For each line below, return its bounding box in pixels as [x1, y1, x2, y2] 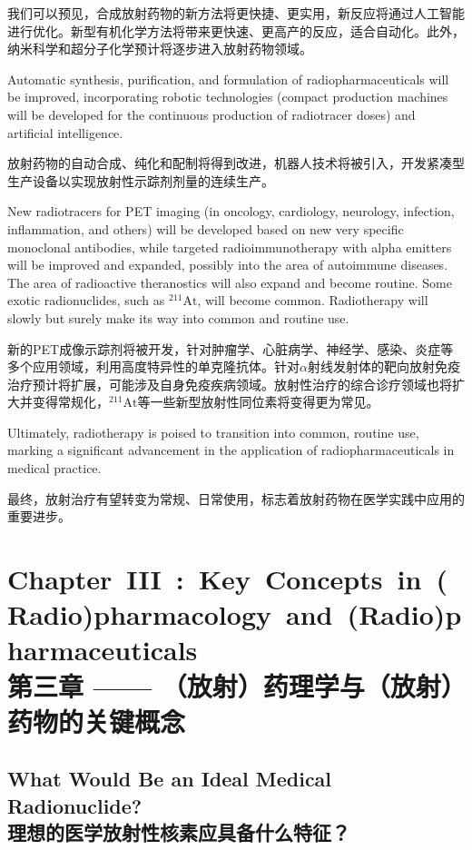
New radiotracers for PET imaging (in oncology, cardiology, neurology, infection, [7, 202, 455, 221]
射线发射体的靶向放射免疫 [307, 357, 460, 376]
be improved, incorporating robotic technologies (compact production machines [7, 87, 448, 106]
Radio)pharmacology [7, 596, 271, 633]
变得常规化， [32, 392, 109, 411]
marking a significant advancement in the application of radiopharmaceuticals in [7, 440, 455, 460]
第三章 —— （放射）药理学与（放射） [7, 667, 454, 704]
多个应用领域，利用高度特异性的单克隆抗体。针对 [7, 357, 300, 376]
